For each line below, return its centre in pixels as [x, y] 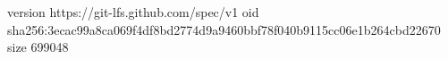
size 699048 [38, 47]
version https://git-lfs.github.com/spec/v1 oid [133, 12]
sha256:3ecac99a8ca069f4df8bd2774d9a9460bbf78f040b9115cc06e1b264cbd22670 [224, 29]
